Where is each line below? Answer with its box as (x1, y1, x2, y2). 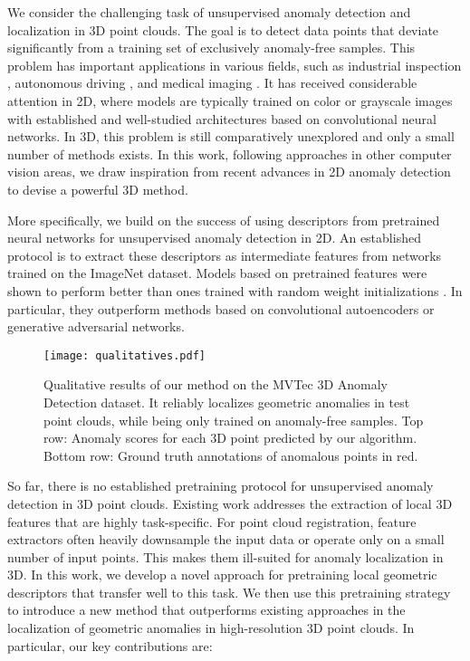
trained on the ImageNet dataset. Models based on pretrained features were (7, 263, 427, 283)
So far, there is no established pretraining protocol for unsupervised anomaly (7, 476, 434, 495)
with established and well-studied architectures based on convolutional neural (7, 109, 436, 128)
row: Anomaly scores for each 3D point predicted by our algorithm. (43, 428, 417, 447)
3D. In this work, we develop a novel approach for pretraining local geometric (7, 565, 437, 584)
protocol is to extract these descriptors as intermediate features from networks (7, 245, 442, 264)
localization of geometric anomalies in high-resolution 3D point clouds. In (7, 618, 415, 637)
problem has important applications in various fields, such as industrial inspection (7, 55, 462, 74)
